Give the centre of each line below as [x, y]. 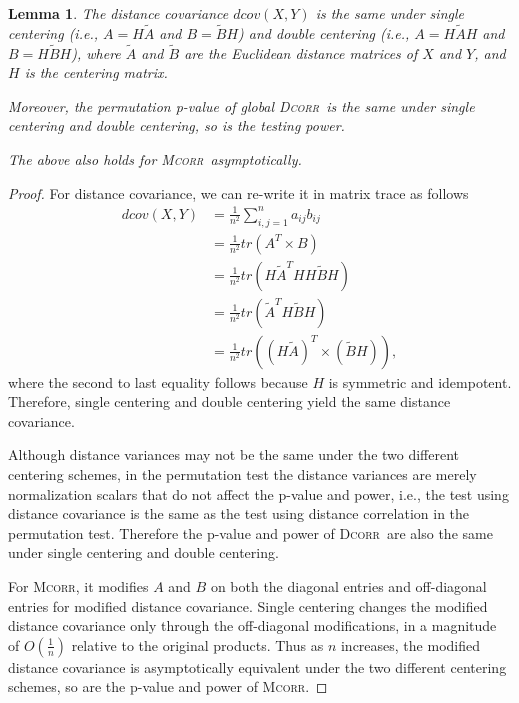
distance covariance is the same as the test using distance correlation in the [239, 513]
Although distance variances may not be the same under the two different [234, 454]
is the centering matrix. [96, 72]
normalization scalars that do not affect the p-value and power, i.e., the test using [258, 493]
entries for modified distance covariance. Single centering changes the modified [248, 605]
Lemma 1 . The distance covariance [118, 13]
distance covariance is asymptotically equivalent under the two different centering [257, 666]
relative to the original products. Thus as [197, 644]
